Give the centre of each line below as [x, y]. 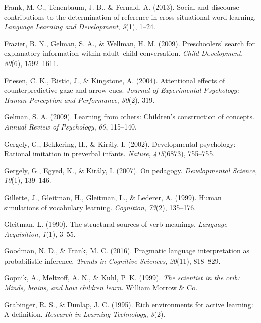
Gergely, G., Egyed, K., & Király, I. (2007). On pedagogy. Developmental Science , [131, 170]
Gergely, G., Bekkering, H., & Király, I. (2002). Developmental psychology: [120, 143]
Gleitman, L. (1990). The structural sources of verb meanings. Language [116, 224]
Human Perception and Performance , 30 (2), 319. [80, 100]
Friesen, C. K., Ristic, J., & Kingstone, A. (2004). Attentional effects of [115, 80]
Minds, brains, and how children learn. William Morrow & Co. [101, 287]
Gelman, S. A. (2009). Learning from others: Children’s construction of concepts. [129, 117]
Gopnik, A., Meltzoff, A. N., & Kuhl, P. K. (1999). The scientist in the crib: [122, 277]
